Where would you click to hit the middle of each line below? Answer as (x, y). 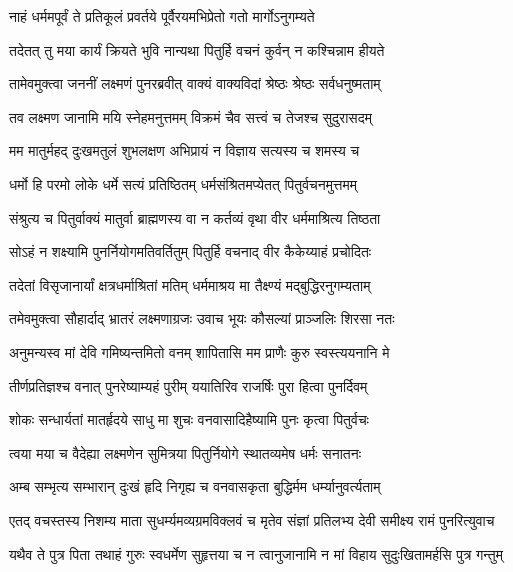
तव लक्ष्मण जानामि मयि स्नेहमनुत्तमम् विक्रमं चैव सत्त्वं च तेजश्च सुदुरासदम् (190, 116)
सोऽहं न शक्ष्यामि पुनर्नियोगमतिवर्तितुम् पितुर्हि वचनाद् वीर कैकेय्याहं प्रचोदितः (190, 251)
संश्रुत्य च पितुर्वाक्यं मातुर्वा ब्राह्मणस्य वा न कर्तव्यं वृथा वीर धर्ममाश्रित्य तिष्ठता (195, 217)
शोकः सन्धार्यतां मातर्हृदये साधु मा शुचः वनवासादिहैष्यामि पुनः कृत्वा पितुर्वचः (189, 419)
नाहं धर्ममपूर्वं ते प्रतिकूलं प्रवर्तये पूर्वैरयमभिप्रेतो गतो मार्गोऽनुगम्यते (162, 16)
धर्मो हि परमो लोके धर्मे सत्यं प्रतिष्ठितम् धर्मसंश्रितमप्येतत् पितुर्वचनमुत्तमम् (183, 183)
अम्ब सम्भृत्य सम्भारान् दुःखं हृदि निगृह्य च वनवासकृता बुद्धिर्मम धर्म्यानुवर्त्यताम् (195, 486)
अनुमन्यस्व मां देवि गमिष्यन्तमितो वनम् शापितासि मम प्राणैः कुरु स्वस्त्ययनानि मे (199, 351)
